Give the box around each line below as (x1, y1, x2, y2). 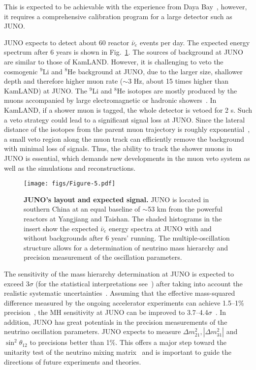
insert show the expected (24, 223, 98, 233)
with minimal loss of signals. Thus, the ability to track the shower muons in (4, 143, 232, 154)
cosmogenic (4, 66, 38, 76)
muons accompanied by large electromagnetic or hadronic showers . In (4, 95, 217, 105)
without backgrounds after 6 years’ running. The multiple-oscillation (24, 233, 230, 243)
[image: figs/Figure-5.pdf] (24, 180, 116, 187)
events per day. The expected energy (139, 37, 250, 47)
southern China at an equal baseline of (24, 204, 140, 214)
